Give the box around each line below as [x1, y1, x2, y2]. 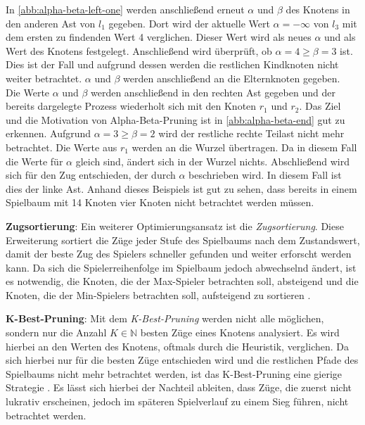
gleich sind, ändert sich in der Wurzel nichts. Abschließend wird [75, 153, 350, 168]
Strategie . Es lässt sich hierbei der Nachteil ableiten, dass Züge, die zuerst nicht [6, 380, 352, 395]
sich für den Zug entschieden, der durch [6, 167, 176, 182]
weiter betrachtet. [6, 70, 82, 85]
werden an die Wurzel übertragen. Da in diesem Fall [132, 139, 357, 154]
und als [324, 30, 356, 44]
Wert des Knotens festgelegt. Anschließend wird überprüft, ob [6, 43, 272, 58]
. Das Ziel [299, 99, 341, 113]
